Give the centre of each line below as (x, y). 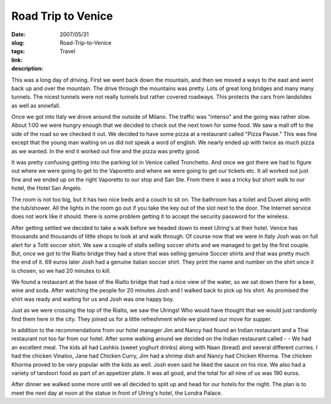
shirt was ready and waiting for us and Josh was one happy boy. (93, 299)
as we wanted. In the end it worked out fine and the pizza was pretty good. (106, 151)
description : (27, 69)
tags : (18, 51)
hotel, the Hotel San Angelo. (47, 188)
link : (17, 60)
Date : (18, 34)
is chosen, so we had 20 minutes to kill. (61, 270)
